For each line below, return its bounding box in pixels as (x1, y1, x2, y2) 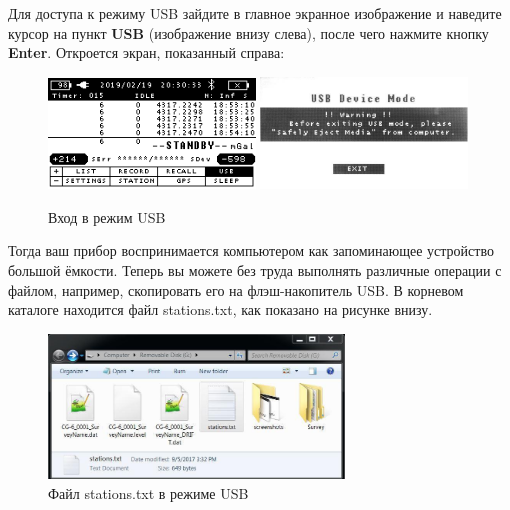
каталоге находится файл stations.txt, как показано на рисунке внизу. (8, 299, 433, 320)
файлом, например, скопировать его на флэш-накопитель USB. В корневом (8, 279, 464, 300)
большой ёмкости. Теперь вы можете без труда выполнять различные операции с (8, 259, 502, 280)
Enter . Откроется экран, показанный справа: (8, 42, 285, 63)
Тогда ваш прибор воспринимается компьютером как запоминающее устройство (8, 240, 494, 261)
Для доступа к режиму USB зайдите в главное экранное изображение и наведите (8, 3, 502, 23)
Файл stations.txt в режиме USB (48, 482, 249, 503)
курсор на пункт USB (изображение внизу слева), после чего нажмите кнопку (8, 22, 489, 43)
